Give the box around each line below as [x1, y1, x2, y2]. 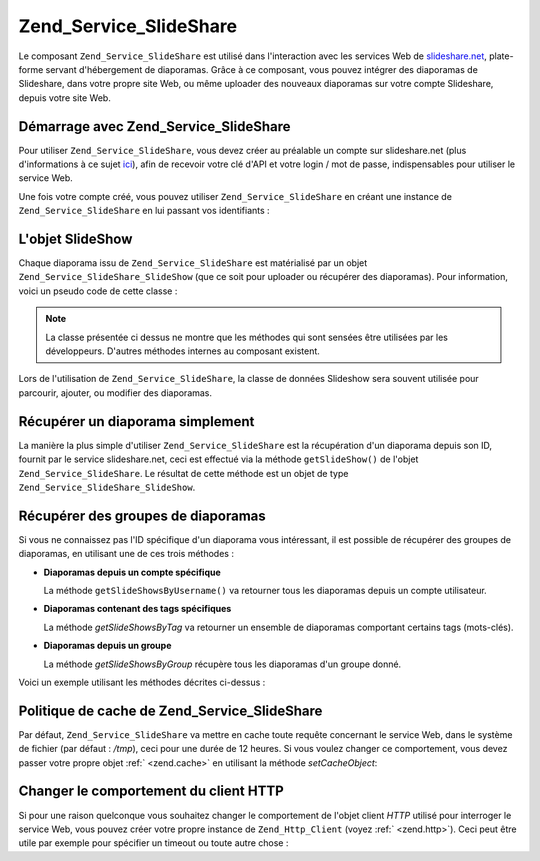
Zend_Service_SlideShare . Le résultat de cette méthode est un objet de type [18, 467, 349, 479]
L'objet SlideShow [18, 231, 133, 247]
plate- [488, 50, 514, 62]
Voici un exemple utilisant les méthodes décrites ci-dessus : [18, 676, 266, 688]
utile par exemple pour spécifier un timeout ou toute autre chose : [18, 837, 289, 849]
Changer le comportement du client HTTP [18, 783, 284, 800]
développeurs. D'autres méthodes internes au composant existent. [45, 345, 320, 357]
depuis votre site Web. [18, 91, 112, 104]
